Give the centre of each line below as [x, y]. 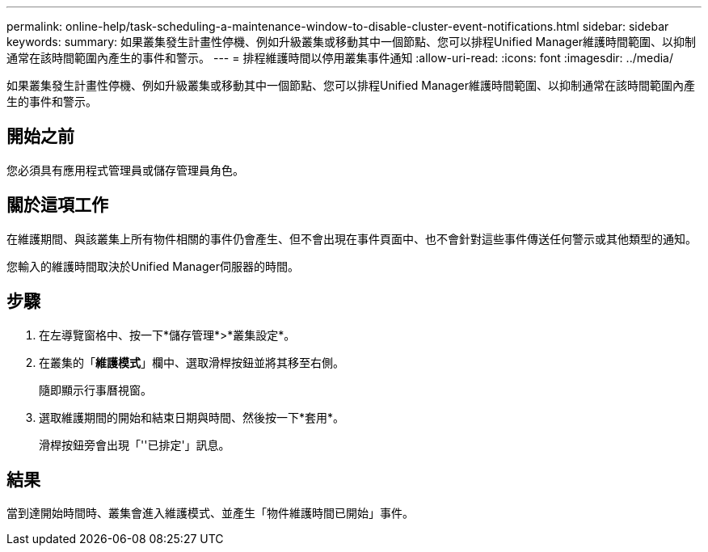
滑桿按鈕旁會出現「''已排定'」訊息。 [135, 445]
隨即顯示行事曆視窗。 [95, 390]
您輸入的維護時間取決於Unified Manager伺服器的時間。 [153, 266]
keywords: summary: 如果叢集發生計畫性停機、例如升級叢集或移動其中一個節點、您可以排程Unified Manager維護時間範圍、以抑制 [352, 42]
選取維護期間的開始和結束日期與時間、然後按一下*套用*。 [192, 417]
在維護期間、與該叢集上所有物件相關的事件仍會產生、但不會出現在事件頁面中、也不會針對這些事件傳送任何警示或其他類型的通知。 [352, 238]
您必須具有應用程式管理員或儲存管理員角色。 [125, 170]
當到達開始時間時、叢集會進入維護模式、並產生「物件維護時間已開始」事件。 [210, 513]
